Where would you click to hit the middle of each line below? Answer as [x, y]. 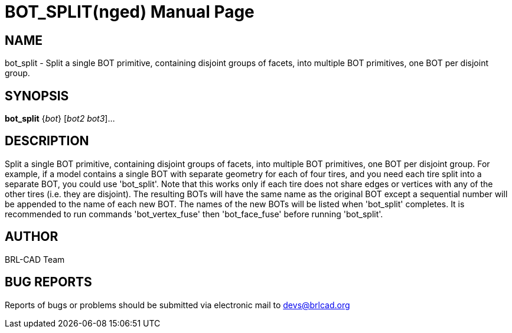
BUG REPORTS [48, 282]
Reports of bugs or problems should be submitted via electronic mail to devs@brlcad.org [177, 305]
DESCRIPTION [47, 141]
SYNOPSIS [37, 96]
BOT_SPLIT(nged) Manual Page [130, 12]
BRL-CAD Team [35, 259]
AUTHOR [32, 237]
